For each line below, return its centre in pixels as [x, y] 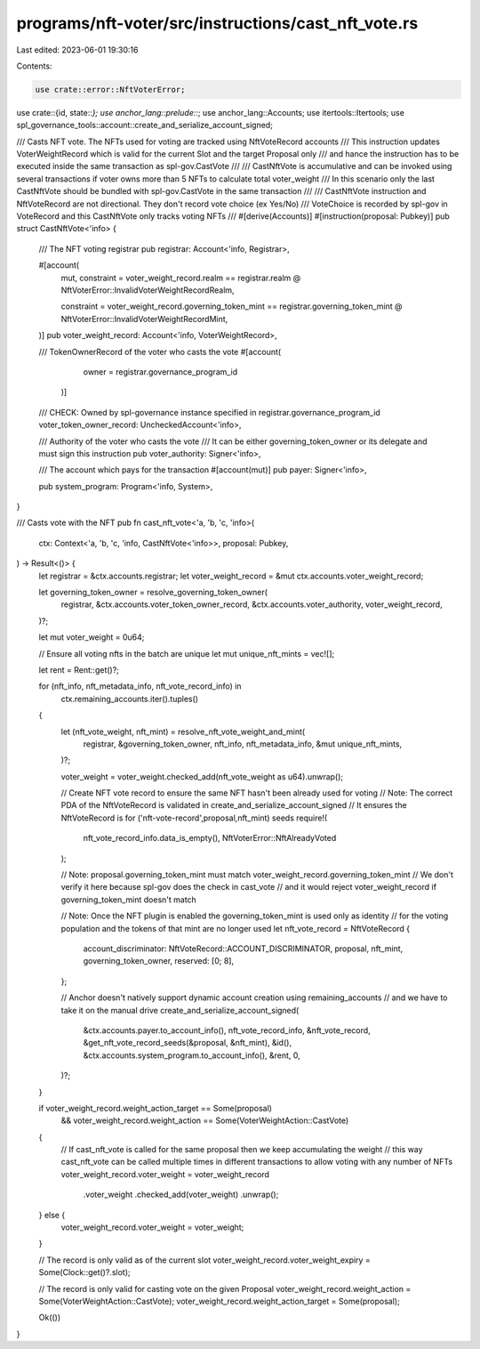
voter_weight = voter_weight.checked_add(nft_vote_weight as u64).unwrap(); [202, 776]
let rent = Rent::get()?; [79, 670]
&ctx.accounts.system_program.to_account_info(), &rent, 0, [192, 1055]
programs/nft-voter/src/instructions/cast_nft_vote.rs [217, 23]
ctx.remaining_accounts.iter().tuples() [130, 699]
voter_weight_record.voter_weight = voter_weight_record [165, 1174]
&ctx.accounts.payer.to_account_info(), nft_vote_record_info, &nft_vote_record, [227, 1030]
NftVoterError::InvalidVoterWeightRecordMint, [144, 319]
